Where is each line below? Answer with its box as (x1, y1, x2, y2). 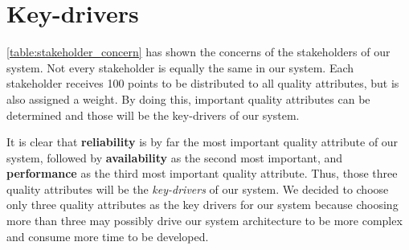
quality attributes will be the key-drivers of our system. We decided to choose (6, 180, 389, 197)
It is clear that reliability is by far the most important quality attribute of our (6, 133, 399, 150)
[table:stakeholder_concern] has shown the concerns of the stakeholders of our (6, 43, 391, 60)
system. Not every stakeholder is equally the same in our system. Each (6, 59, 354, 76)
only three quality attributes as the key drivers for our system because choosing (6, 196, 399, 213)
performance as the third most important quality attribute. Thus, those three (6, 165, 398, 182)
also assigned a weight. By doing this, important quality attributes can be (6, 90, 370, 107)
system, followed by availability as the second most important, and (6, 149, 343, 166)
